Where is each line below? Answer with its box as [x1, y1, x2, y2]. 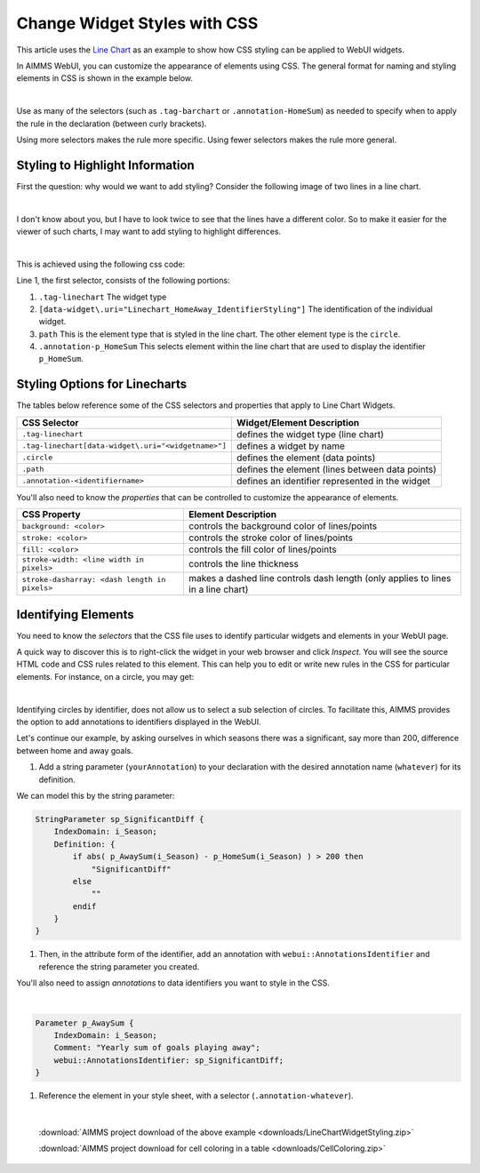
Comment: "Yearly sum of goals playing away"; [53, 1042, 261, 1053]
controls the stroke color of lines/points [188, 531, 353, 544]
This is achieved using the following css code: [16, 259, 186, 269]
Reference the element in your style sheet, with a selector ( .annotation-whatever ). [38, 1090, 355, 1101]
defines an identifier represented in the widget [236, 475, 431, 487]
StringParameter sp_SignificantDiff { [35, 814, 204, 824]
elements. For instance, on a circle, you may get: [16, 671, 195, 682]
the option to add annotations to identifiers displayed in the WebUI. [16, 716, 261, 728]
